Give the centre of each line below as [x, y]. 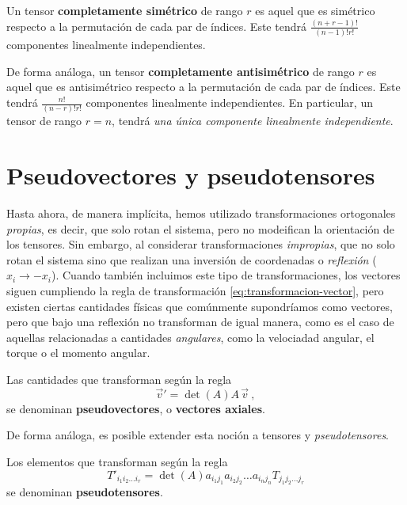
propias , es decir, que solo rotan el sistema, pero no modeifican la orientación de [200, 228]
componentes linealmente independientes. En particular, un [229, 102]
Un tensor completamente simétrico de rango [125, 10]
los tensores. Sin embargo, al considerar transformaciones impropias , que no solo [201, 244]
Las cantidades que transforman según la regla [119, 379]
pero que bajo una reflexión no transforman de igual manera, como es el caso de [200, 322]
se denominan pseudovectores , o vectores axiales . [136, 408]
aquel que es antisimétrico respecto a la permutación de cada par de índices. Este [203, 87]
